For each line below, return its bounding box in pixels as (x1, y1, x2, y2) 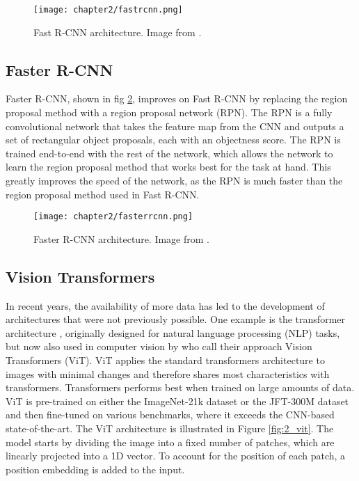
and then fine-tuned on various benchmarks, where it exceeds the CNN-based (6, 407, 335, 422)
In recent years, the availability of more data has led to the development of (6, 298, 325, 313)
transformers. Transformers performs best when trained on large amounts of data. (6, 380, 355, 395)
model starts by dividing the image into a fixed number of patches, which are (6, 434, 335, 449)
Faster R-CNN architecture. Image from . (33, 231, 209, 246)
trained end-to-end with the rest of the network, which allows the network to (6, 145, 333, 160)
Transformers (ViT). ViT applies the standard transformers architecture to (6, 353, 325, 368)
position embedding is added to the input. (6, 462, 185, 476)
